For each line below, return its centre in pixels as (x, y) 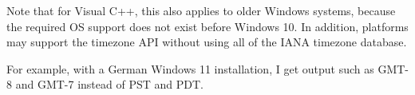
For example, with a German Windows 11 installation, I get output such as (190, 68)
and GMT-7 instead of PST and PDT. (109, 84)
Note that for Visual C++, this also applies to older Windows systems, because (201, 10)
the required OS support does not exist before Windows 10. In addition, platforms (207, 26)
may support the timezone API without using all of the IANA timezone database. (207, 42)
